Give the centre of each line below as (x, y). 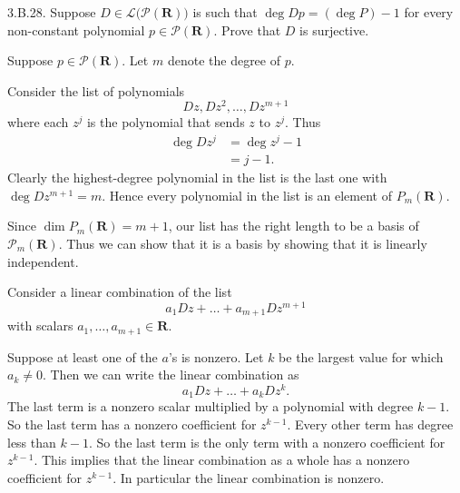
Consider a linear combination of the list (120, 292)
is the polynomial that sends (166, 122)
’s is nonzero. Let (216, 356)
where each (38, 122)
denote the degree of (224, 60)
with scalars (40, 325)
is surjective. (334, 30)
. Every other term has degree (370, 424)
